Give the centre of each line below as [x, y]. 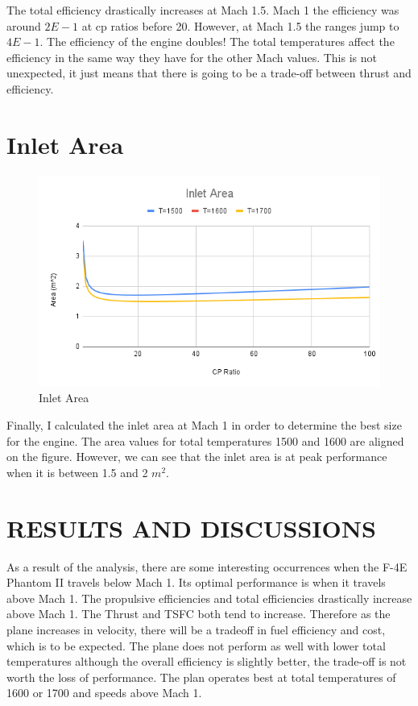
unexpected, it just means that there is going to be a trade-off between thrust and [209, 73]
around [24, 25]
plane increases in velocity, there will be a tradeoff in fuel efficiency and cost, [196, 629]
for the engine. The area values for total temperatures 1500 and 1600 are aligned [205, 440]
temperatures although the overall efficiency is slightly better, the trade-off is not [207, 661]
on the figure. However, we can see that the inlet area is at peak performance [197, 457]
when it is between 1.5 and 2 [77, 472]
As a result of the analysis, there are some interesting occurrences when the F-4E [207, 566]
